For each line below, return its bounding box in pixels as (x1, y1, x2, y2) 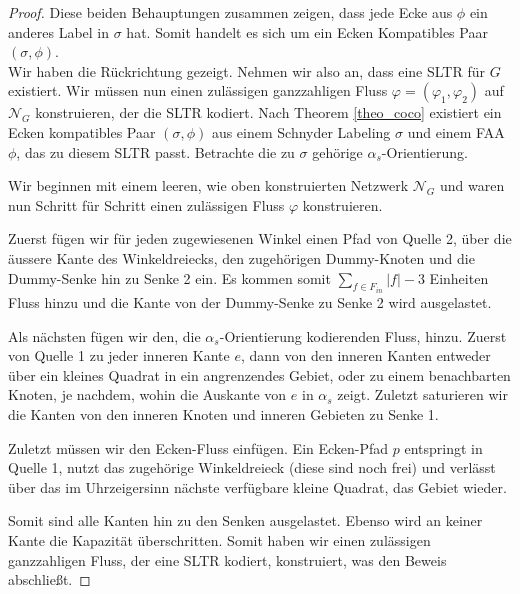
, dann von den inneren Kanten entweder (240, 345, 491, 366)
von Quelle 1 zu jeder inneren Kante (8, 345, 230, 366)
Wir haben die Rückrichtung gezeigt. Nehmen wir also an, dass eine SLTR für (8, 60, 485, 81)
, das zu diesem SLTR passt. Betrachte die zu (16, 141, 295, 162)
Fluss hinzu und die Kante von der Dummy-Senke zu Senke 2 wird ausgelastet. (8, 291, 492, 312)
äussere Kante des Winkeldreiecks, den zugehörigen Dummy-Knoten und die (8, 247, 475, 268)
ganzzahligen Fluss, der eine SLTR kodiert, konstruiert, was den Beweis (8, 549, 447, 570)
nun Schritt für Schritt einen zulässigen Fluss (8, 194, 285, 215)
